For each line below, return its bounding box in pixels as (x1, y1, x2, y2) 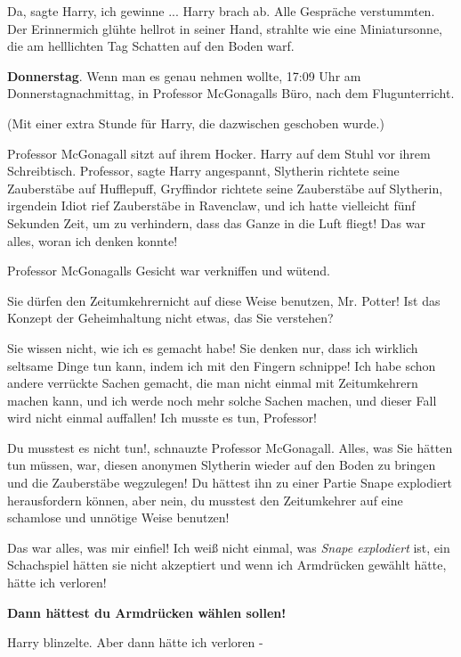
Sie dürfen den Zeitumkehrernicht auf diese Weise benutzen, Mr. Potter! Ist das (7, 291, 441, 309)
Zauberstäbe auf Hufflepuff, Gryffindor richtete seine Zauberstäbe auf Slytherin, (7, 178, 443, 197)
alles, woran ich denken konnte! (7, 231, 178, 250)
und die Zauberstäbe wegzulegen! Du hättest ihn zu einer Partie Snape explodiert (7, 473, 453, 492)
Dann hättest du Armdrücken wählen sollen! (7, 603, 287, 621)
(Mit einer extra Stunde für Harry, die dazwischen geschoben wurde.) (7, 113, 384, 132)
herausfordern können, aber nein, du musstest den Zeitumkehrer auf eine (7, 490, 403, 509)
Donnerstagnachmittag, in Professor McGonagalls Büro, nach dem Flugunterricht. (7, 84, 455, 103)
